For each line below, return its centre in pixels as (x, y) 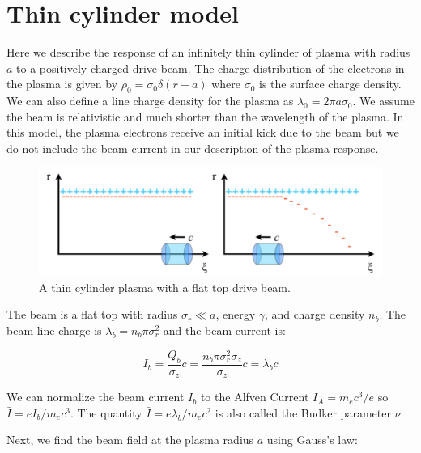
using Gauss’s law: (312, 440)
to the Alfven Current (255, 397)
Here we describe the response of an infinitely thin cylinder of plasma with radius (208, 52)
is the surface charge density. (330, 84)
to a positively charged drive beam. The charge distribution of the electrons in (210, 68)
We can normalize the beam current (96, 397)
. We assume (383, 101)
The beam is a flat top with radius (92, 314)
